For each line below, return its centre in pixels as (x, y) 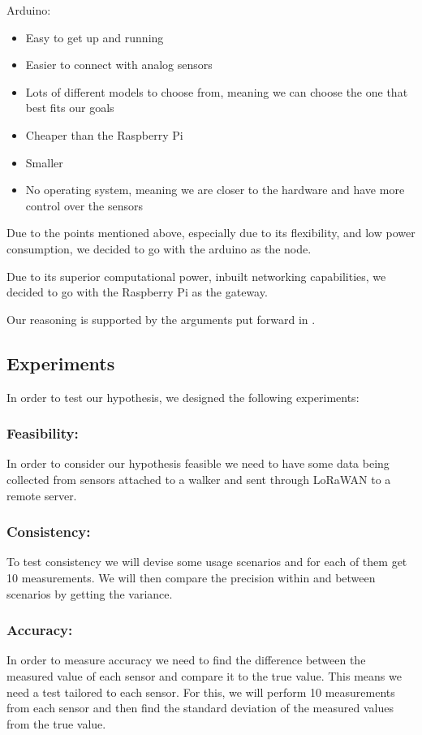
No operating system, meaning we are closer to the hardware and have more (215, 190)
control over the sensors (84, 205)
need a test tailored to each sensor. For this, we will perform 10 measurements (201, 692)
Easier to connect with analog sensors (119, 65)
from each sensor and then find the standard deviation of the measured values (200, 708)
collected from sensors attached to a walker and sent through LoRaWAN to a (199, 479)
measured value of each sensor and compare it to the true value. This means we (204, 675)
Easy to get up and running (95, 37)
